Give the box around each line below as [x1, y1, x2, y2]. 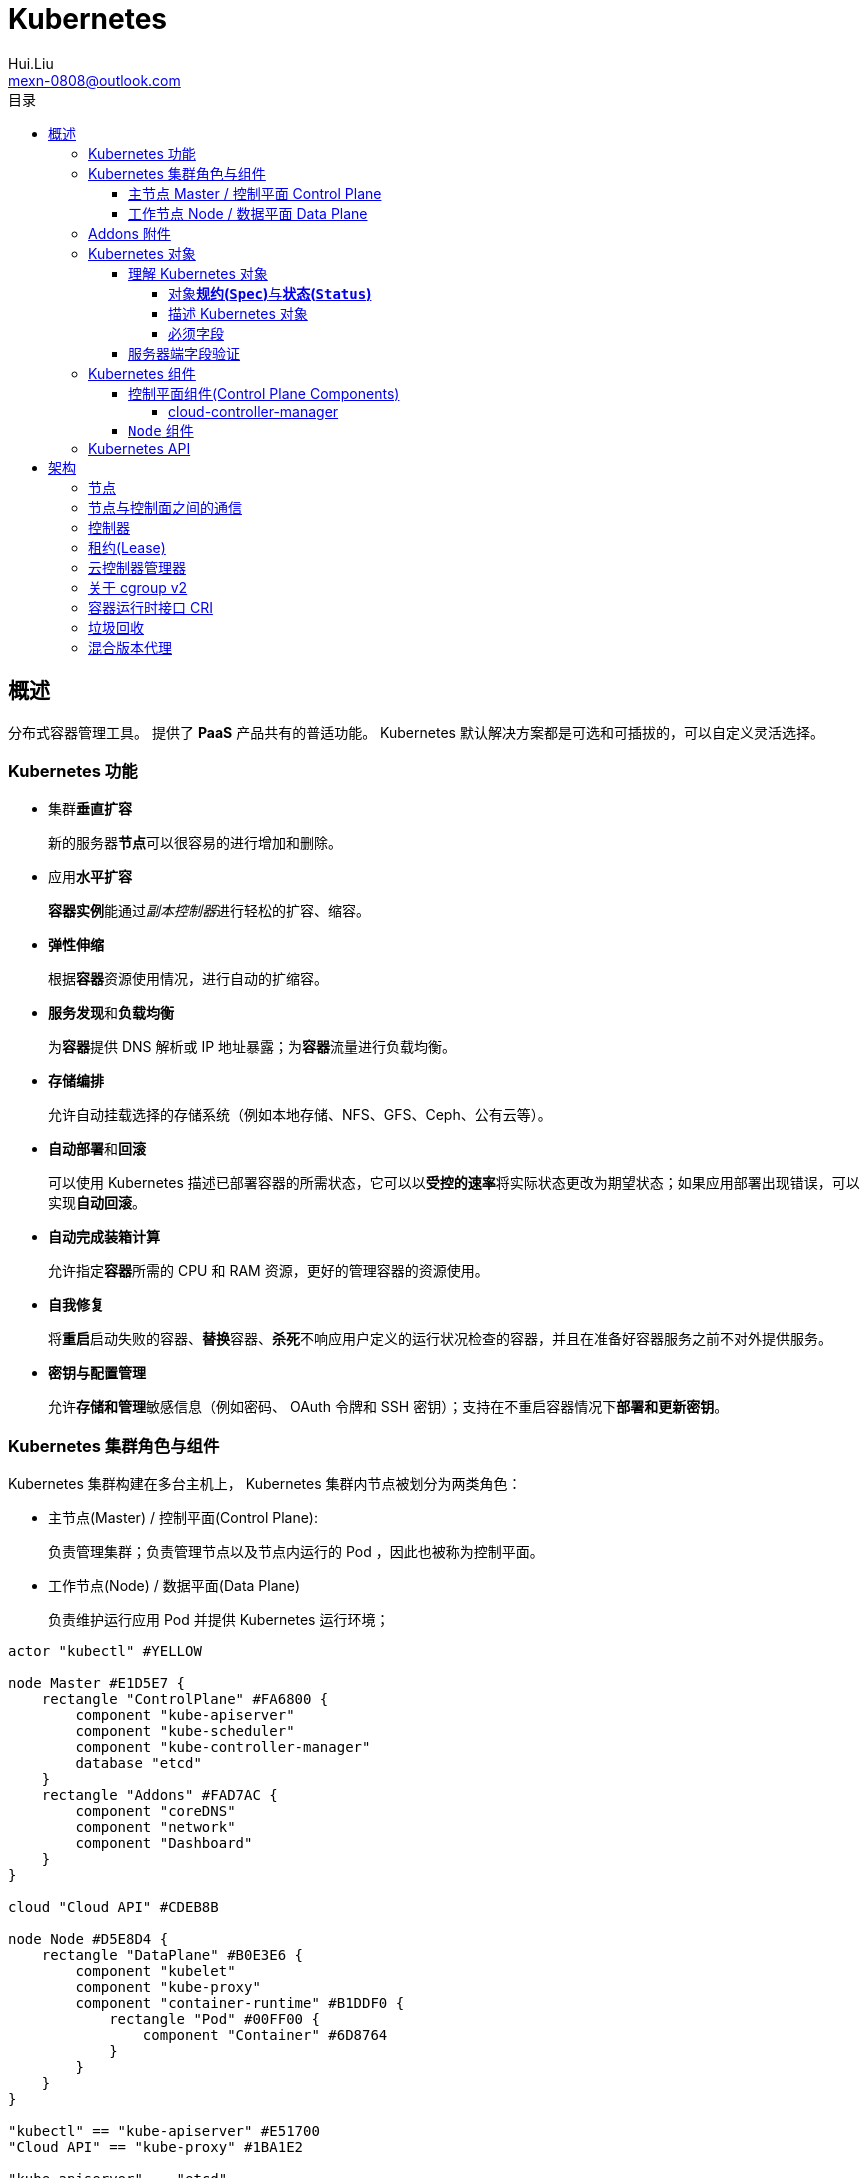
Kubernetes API [88, 439, 191, 457]
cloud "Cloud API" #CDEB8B [8, 1899, 219, 1916]
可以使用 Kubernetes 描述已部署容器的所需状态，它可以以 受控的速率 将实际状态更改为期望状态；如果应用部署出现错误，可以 [48, 1174, 860, 1192]
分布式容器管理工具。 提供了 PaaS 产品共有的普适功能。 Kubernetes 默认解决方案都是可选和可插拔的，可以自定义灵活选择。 [8, 723, 824, 741]
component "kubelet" [75, 1963, 236, 1980]
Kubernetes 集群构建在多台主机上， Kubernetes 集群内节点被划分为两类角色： [8, 1475, 522, 1493]
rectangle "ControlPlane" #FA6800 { [41, 1691, 329, 1708]
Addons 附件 [88, 224, 171, 242]
